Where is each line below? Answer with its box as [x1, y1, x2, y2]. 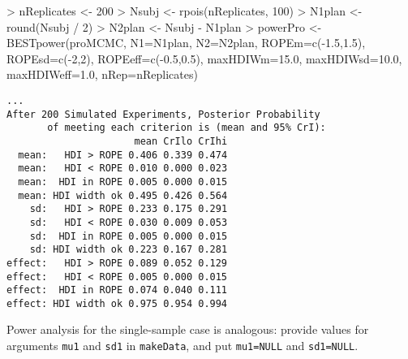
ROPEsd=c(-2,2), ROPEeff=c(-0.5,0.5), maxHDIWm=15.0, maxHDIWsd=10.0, [6, 50, 402, 67]
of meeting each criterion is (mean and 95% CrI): [47, 122, 326, 134]
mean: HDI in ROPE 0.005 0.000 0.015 [18, 175, 228, 188]
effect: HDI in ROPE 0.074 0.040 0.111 [6, 284, 228, 296]
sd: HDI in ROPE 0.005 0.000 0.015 [29, 230, 228, 242]
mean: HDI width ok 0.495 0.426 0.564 [18, 189, 228, 201]
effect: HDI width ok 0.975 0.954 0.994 [6, 297, 228, 309]
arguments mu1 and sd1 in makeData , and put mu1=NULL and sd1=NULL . [6, 337, 359, 354]
